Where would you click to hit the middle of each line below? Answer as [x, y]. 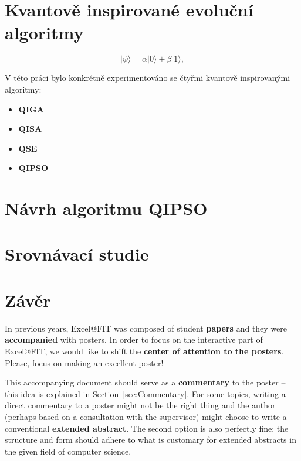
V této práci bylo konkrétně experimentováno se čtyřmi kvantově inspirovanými [148, 78]
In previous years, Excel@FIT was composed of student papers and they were [146, 328]
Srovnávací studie [77, 254]
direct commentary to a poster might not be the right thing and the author [140, 405]
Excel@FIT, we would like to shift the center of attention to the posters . [144, 351]
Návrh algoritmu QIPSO [106, 208]
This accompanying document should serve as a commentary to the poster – [145, 382]
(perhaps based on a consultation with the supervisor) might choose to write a [146, 416]
